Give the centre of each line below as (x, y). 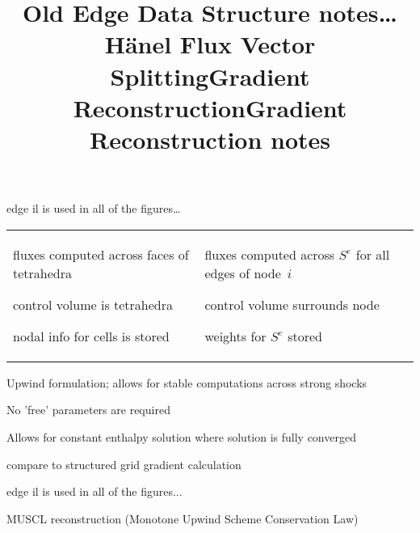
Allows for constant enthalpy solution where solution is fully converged (181, 436)
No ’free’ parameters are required (88, 410)
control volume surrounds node (292, 304)
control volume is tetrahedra (93, 304)
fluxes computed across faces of (101, 254)
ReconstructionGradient (210, 107)
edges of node (243, 273)
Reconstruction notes (210, 139)
